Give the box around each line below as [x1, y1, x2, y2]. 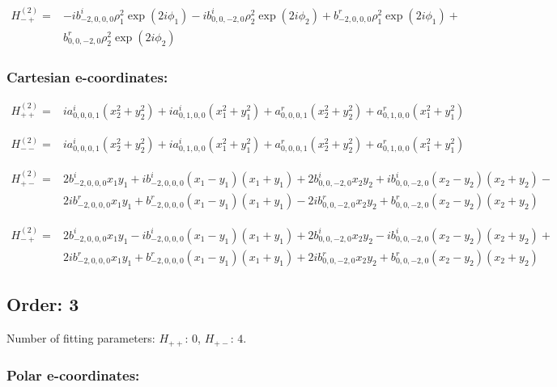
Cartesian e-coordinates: [6, 66, 168, 86]
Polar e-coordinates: [6, 364, 140, 385]
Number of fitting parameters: [6, 330, 155, 347]
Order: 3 [6, 292, 79, 317]
